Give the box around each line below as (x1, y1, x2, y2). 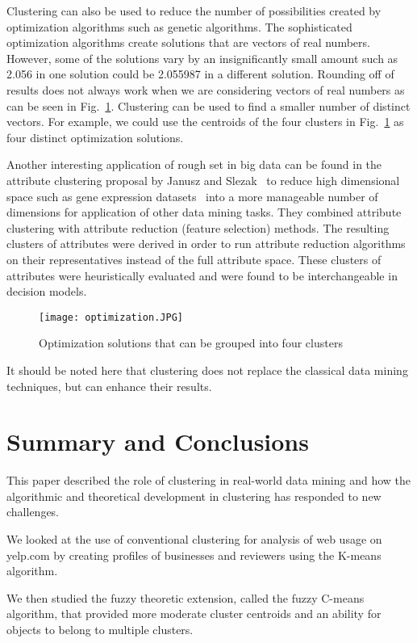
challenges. (6, 503, 60, 520)
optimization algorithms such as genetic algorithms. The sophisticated (6, 18, 352, 35)
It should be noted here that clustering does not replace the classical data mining (6, 361, 408, 378)
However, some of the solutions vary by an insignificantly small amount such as (6, 49, 398, 66)
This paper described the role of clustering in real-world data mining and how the (6, 472, 411, 489)
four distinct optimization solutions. (6, 128, 184, 145)
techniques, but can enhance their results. (6, 377, 212, 394)
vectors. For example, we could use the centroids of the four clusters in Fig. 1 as (6, 113, 404, 130)
